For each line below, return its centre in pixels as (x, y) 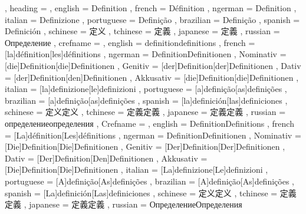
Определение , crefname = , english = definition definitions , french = (130, 42)
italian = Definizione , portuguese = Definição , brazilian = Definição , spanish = (152, 19)
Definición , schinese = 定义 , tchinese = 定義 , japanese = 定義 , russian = (142, 31)
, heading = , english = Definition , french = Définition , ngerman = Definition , (151, 8)
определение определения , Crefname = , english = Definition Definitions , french (149, 123)
